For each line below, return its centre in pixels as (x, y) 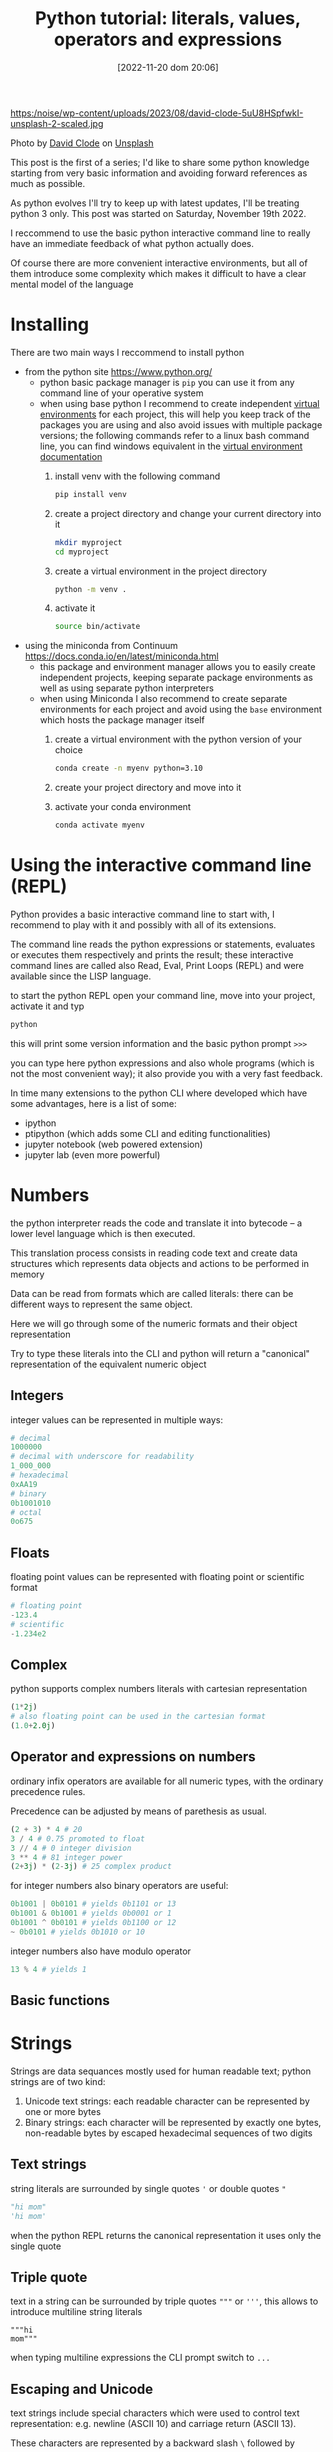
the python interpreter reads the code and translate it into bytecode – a (156, 1223)
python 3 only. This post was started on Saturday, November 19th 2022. (158, 213)
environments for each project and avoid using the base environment (181, 709)
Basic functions (60, 2000)
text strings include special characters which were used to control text (155, 2413)
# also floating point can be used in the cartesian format (138, 1717)
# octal (26, 1512)
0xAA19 (24, 1484)
